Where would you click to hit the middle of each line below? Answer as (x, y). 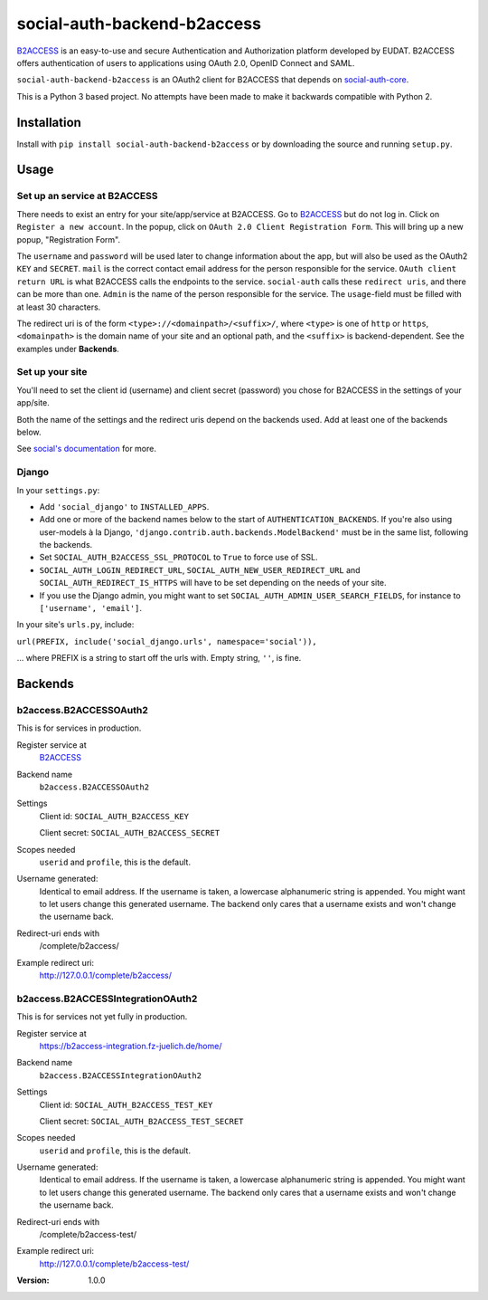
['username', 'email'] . (91, 608)
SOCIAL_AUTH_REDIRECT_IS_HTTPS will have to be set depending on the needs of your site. (213, 583)
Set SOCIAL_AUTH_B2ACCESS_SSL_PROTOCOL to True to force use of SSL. (178, 558)
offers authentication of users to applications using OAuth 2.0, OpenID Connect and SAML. (186, 62)
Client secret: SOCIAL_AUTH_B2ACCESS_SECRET (130, 833)
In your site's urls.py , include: (75, 625)
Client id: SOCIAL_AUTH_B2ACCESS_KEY (114, 816)
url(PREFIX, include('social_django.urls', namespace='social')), (167, 641)
